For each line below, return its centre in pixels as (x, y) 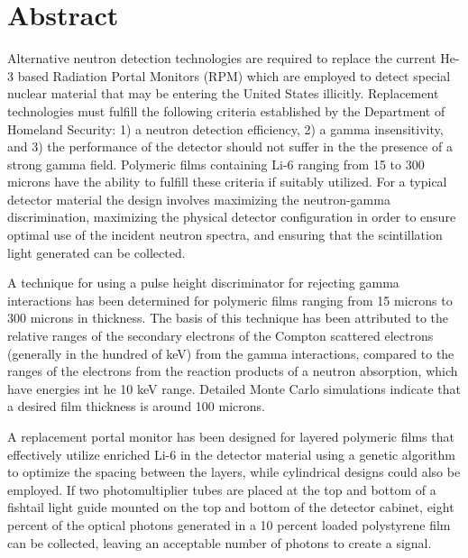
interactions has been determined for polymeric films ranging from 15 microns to (230, 300)
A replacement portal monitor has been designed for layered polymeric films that (231, 436)
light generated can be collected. (96, 252)
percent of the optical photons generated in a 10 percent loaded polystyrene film (229, 524)
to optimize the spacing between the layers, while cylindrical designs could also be (234, 472)
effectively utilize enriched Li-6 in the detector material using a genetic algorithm (231, 454)
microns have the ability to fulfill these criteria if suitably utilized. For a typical (227, 182)
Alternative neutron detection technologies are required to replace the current (222, 58)
